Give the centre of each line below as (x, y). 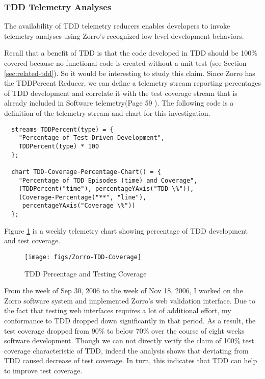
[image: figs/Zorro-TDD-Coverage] (83, 257)
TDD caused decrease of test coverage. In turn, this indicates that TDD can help (131, 360)
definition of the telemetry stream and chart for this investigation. (107, 112)
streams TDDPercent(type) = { (62, 129)
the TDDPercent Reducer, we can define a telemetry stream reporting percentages (132, 83)
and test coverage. (32, 241)
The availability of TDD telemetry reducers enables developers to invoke (117, 26)
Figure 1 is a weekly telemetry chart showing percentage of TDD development (126, 230)
